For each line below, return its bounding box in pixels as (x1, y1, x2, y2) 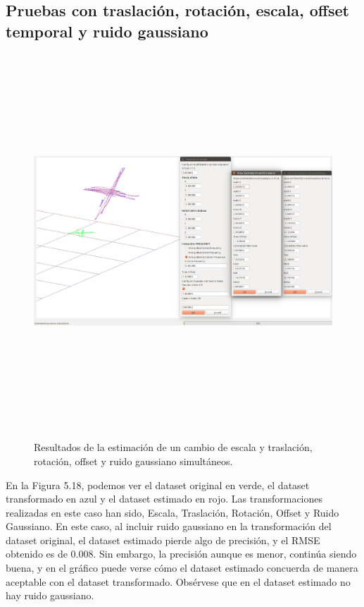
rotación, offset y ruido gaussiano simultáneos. (34, 453, 233, 468)
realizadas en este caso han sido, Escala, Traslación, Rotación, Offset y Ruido (6, 505, 339, 519)
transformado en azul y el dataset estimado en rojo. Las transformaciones (6, 491, 323, 506)
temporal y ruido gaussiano (6, 20, 208, 42)
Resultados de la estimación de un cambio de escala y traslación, (34, 440, 313, 455)
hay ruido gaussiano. (6, 588, 94, 603)
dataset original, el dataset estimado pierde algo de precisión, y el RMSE (6, 532, 320, 547)
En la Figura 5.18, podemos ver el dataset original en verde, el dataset (6, 477, 310, 492)
